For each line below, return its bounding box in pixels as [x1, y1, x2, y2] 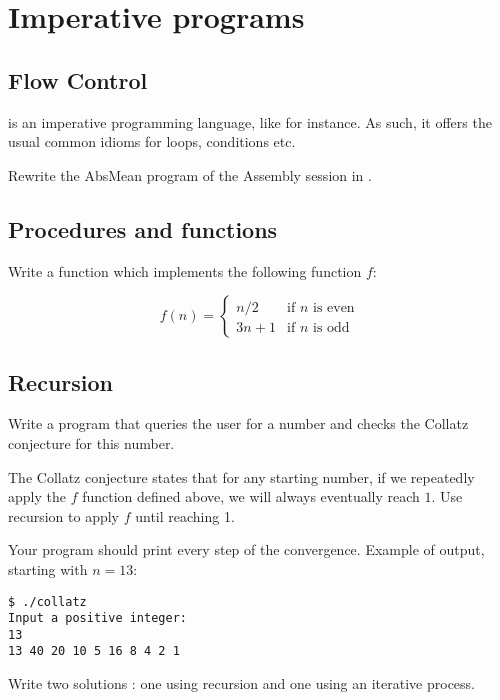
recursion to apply [8, 505, 120, 526]
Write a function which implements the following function [8, 260, 362, 281]
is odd [312, 320, 350, 335]
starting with [8, 558, 88, 579]
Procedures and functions [8, 213, 278, 244]
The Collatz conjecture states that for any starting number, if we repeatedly [8, 466, 475, 487]
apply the [8, 486, 66, 507]
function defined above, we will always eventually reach [82, 486, 420, 507]
